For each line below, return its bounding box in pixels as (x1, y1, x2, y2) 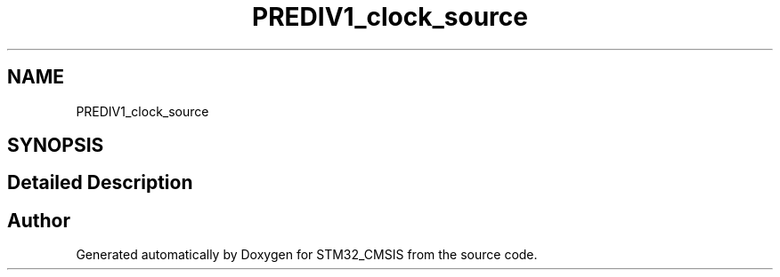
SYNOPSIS (7, 134, 104, 157)
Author (7, 209, 70, 232)
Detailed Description (7, 171, 193, 194)
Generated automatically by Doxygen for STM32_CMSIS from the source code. (76, 247, 538, 263)
